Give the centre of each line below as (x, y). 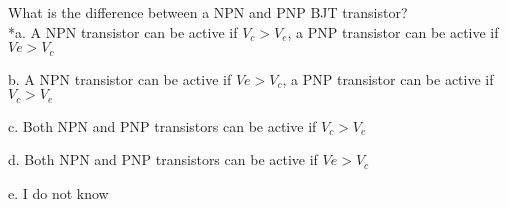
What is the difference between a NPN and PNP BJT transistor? (208, 12)
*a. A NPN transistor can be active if (123, 31)
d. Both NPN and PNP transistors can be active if (163, 159)
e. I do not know (58, 192)
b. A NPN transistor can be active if (120, 78)
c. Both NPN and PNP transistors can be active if (162, 125)
